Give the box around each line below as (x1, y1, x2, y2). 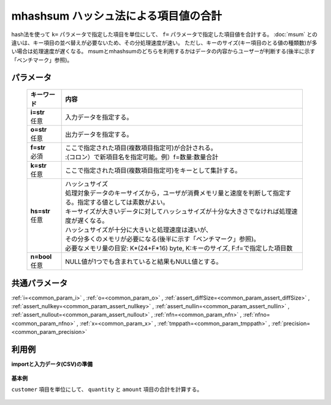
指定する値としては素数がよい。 (77, 198, 169, 206)
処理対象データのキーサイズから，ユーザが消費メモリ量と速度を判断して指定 (65, 189, 286, 197)
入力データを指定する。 (65, 113, 133, 122)
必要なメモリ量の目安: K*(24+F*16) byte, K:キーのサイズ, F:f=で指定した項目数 (65, 244, 293, 252)
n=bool (30, 252, 52, 261)
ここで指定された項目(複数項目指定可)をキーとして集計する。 (65, 166, 242, 175)
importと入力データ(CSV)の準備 (11, 360, 93, 368)
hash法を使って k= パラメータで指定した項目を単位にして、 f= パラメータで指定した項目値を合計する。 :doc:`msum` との (11, 31, 318, 38)
